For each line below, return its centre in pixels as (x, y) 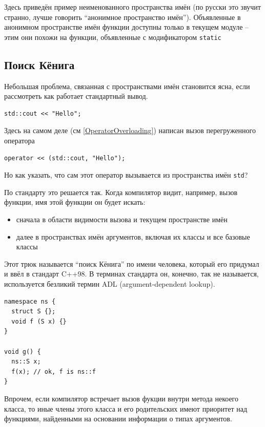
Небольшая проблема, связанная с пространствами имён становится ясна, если (127, 86)
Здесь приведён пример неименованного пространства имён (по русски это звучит (132, 7)
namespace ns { (30, 301)
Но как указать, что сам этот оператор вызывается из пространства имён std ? (126, 175)
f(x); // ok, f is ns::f (54, 371)
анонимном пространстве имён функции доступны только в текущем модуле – (127, 27)
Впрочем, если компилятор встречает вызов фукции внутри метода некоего (121, 398)
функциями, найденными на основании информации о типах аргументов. (118, 419)
